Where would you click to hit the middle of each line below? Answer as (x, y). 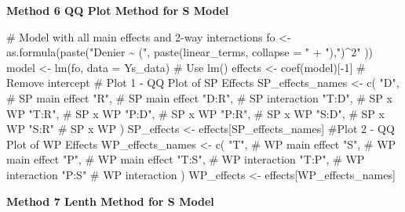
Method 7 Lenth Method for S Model (110, 201)
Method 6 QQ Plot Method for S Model (118, 10)
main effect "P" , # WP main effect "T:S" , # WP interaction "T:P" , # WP (186, 159)
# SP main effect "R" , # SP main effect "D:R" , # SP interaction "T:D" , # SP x (199, 97)
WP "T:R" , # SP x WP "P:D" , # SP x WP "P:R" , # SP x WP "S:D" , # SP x (195, 113)
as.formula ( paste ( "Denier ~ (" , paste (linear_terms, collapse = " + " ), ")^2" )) (190, 52)
